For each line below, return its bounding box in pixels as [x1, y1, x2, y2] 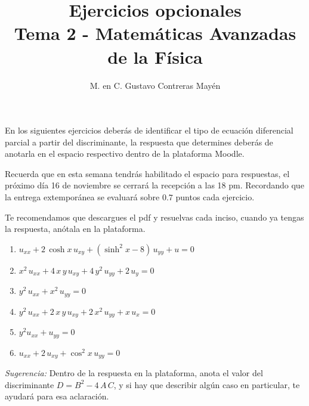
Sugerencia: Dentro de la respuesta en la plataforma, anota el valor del [5, 367, 263, 379]
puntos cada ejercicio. [175, 191, 255, 203]
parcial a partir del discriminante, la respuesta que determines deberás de [5, 135, 273, 148]
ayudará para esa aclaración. [5, 390, 109, 402]
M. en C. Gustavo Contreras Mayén [89, 79, 221, 91]
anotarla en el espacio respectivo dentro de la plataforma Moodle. [5, 147, 245, 160]
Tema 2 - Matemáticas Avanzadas [14, 21, 296, 45]
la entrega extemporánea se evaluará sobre [5, 191, 160, 203]
